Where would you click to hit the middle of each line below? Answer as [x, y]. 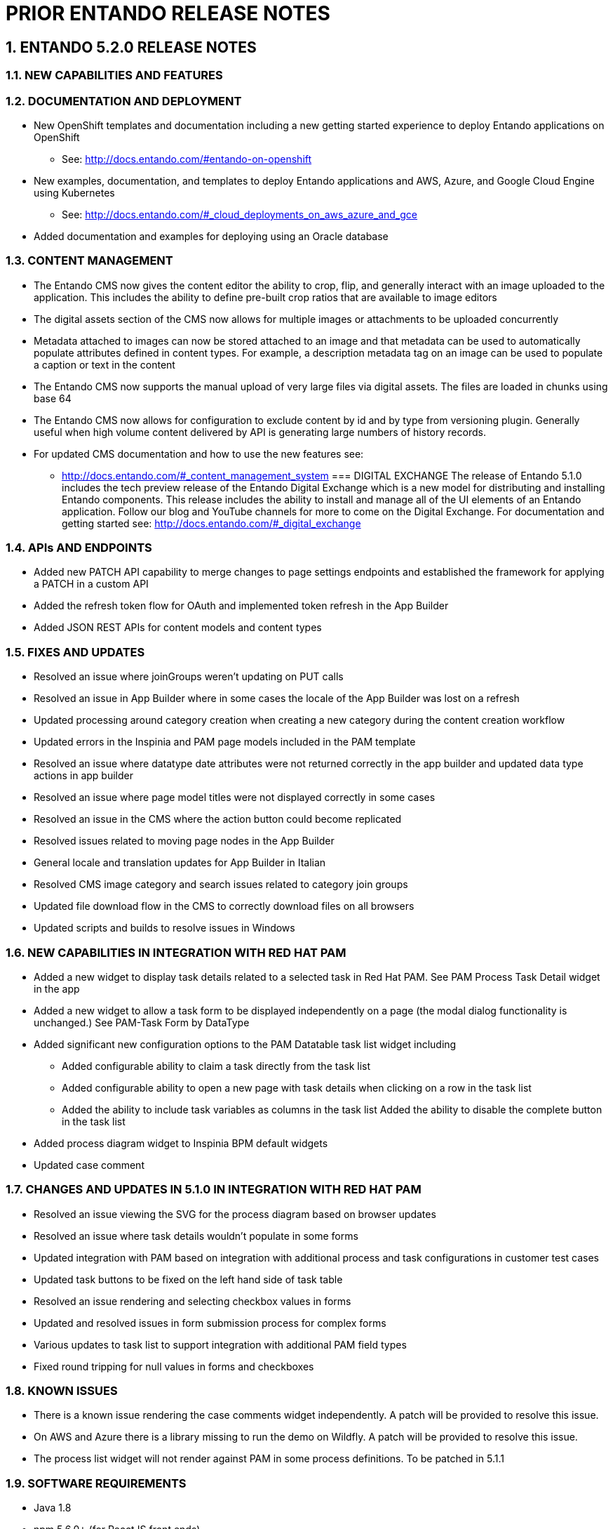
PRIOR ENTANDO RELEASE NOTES [168, 13]
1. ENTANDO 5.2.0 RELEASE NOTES [131, 47]
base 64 [53, 398]
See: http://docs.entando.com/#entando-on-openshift [187, 159]
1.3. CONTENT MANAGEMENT [89, 261]
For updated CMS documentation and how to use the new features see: [199, 454]
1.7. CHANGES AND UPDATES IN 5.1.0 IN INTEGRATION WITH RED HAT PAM [214, 1190]
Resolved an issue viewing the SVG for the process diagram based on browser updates [235, 1214]
